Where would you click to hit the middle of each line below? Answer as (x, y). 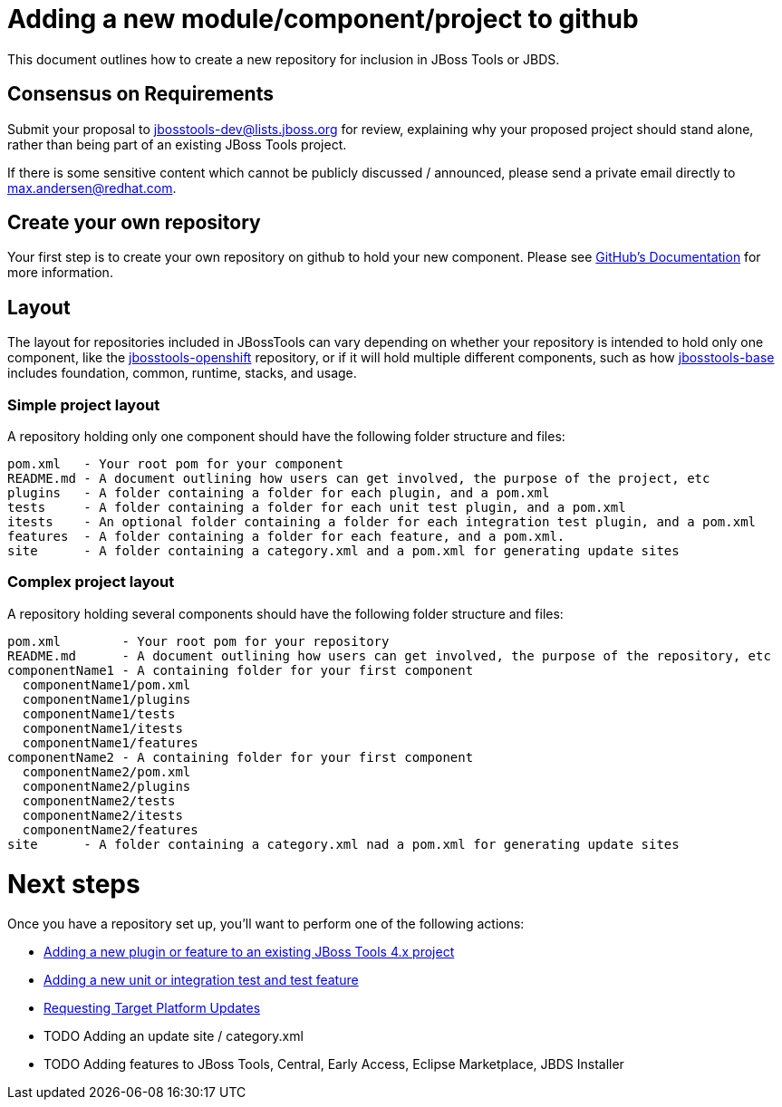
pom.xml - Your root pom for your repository (198, 641)
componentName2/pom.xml (106, 771)
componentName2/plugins (106, 786)
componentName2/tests (99, 800)
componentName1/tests (99, 713)
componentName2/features (110, 829)
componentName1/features (110, 742)
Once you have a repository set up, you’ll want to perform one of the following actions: (266, 924)
